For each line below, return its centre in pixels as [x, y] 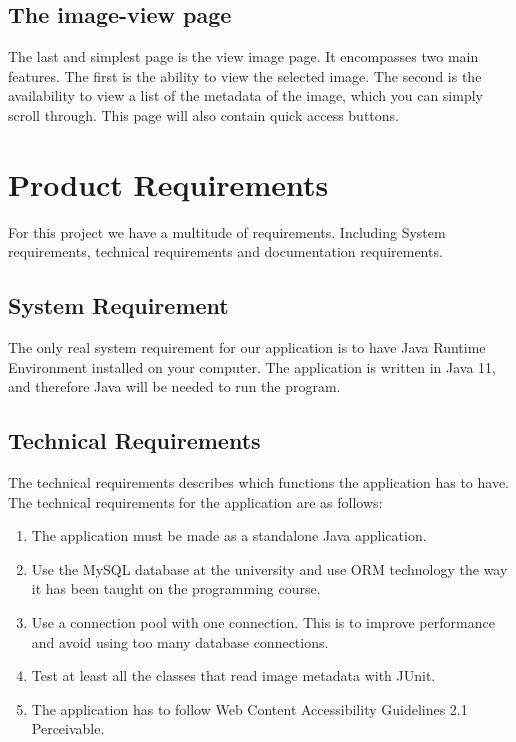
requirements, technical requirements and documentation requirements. [225, 251]
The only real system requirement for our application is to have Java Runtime [247, 347]
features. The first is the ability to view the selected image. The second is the [245, 75]
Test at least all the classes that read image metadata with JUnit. [233, 675]
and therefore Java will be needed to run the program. [174, 386]
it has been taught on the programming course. [176, 588]
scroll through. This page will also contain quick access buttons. [203, 114]
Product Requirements [168, 183]
